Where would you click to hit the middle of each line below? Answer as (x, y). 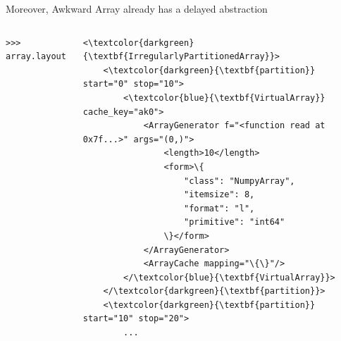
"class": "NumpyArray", (240, 181)
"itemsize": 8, (219, 195)
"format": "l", (219, 208)
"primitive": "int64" (235, 222)
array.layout (36, 57)
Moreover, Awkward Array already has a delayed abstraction (137, 8)
